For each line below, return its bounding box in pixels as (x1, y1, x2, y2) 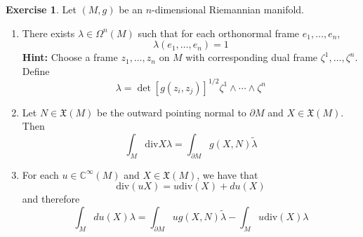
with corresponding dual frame (185, 50, 318, 65)
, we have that (197, 167, 258, 182)
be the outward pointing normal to (97, 104, 246, 119)
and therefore (22, 191, 80, 206)
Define (22, 63, 50, 78)
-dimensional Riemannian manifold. (152, 2, 304, 16)
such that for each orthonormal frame (138, 25, 300, 40)
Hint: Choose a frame (22, 50, 118, 65)
